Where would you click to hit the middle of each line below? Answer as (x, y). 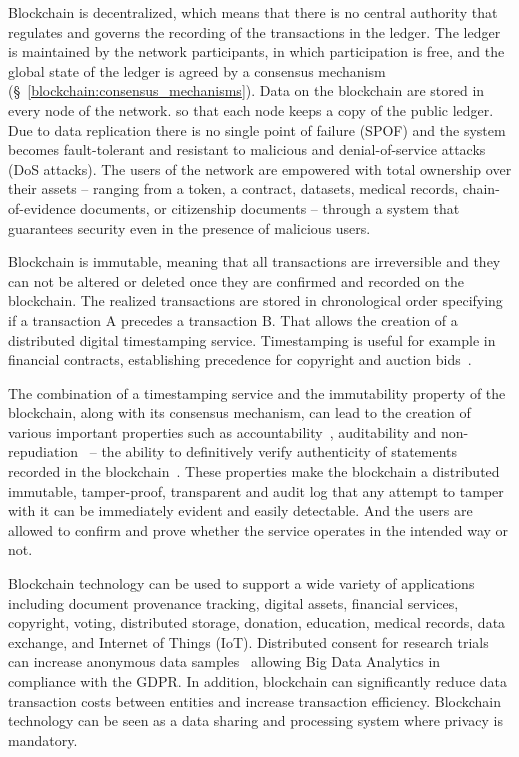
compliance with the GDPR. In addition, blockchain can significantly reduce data (257, 681)
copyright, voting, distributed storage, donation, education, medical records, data (257, 622)
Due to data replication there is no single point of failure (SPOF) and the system (257, 129)
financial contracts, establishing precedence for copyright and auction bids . (240, 359)
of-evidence (42, 207)
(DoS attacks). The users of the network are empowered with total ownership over (260, 168)
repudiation (43, 451)
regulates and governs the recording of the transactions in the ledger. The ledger (254, 31)
